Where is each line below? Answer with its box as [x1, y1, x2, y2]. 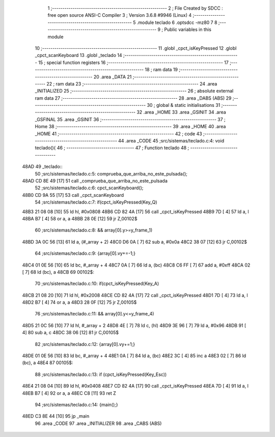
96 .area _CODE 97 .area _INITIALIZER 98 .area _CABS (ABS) [35, 420, 162, 426]
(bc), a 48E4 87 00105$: [22, 360, 73, 366]
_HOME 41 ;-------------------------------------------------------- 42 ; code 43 [35, 130, 202, 137]
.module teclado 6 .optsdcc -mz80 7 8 [136, 19, 217, 25]
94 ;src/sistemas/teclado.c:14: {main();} [35, 401, 118, 407]
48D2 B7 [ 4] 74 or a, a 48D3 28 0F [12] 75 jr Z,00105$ [22, 299, 137, 305]
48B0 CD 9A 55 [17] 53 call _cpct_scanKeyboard [22, 192, 124, 198]
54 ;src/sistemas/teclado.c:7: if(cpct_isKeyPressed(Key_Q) [35, 199, 157, 206]
